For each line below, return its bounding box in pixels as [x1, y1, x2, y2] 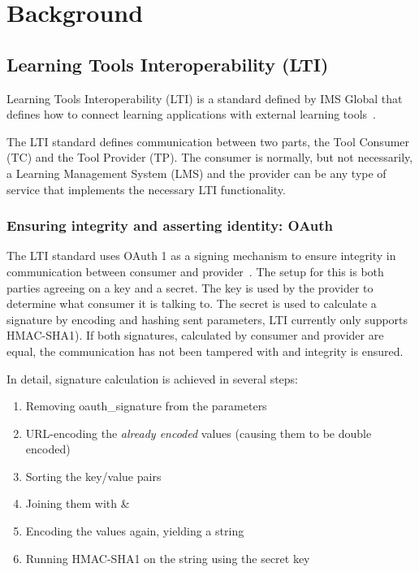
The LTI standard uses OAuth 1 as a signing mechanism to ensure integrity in [6, 247, 396, 264]
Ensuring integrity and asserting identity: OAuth [6, 215, 334, 236]
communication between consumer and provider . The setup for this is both [6, 262, 384, 279]
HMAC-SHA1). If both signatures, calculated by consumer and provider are [6, 327, 384, 344]
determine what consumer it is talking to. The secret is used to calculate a [6, 295, 377, 312]
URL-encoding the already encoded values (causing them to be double [25, 424, 372, 441]
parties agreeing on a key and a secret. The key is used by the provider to [6, 279, 374, 296]
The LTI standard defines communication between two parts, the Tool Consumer [6, 132, 410, 149]
